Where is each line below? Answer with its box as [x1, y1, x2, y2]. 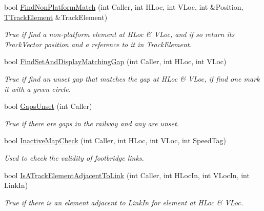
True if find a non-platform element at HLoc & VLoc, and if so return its [4, 29, 235, 40]
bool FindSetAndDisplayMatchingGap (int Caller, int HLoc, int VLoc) [4, 56, 227, 67]
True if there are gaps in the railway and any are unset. [4, 118, 179, 128]
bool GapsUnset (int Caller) [4, 101, 92, 111]
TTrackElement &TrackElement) [4, 11, 108, 22]
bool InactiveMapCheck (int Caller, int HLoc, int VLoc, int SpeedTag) [4, 135, 226, 146]
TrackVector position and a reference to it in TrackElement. [4, 39, 192, 49]
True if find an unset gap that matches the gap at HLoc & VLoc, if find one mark [4, 73, 260, 84]
